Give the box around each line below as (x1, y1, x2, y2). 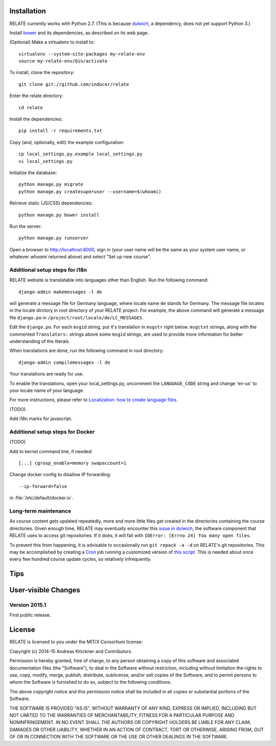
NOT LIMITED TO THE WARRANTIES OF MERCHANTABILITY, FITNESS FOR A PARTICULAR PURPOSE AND (9, 712, 235, 718)
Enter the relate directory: (9, 92, 63, 99)
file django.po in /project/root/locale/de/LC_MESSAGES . (9, 314, 144, 320)
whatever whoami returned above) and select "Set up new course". (9, 253, 151, 260)
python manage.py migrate (18, 181, 84, 188)
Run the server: (9, 223, 42, 229)
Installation (9, 7, 46, 15)
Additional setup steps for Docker (9, 428, 95, 435)
